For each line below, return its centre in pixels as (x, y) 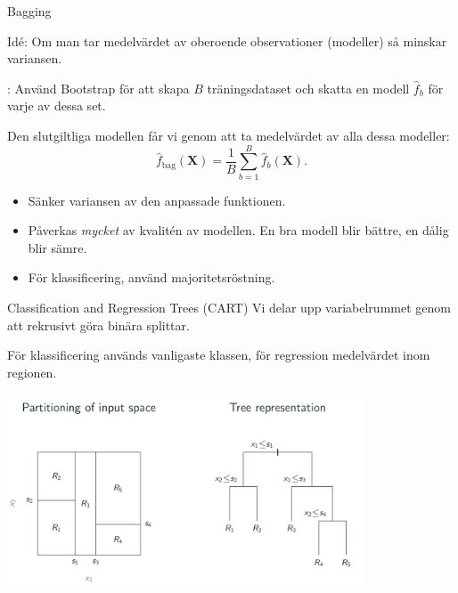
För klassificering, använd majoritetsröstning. (151, 277)
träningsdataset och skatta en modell (308, 88)
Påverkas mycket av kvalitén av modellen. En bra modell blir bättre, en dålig (238, 230)
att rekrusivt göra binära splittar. (98, 325)
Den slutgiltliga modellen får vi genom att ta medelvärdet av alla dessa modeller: (229, 135)
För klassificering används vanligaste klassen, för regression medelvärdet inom (219, 355)
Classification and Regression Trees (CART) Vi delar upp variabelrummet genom (229, 308)
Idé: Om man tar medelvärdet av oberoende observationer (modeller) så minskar (227, 41)
